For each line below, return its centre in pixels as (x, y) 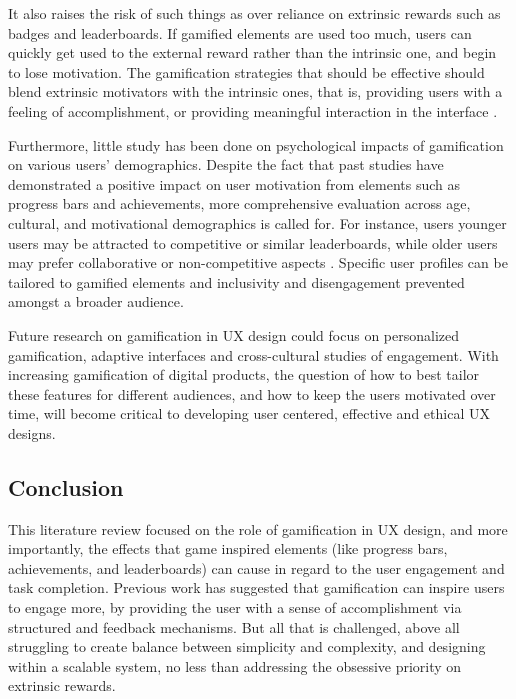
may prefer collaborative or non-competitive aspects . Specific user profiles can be (258, 262)
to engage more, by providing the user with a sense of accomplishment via (235, 607)
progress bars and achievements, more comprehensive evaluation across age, (239, 203)
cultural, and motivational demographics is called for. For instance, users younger (257, 222)
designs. (32, 432)
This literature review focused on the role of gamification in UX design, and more (258, 528)
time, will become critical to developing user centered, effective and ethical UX (249, 413)
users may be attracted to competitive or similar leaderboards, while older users (253, 242)
